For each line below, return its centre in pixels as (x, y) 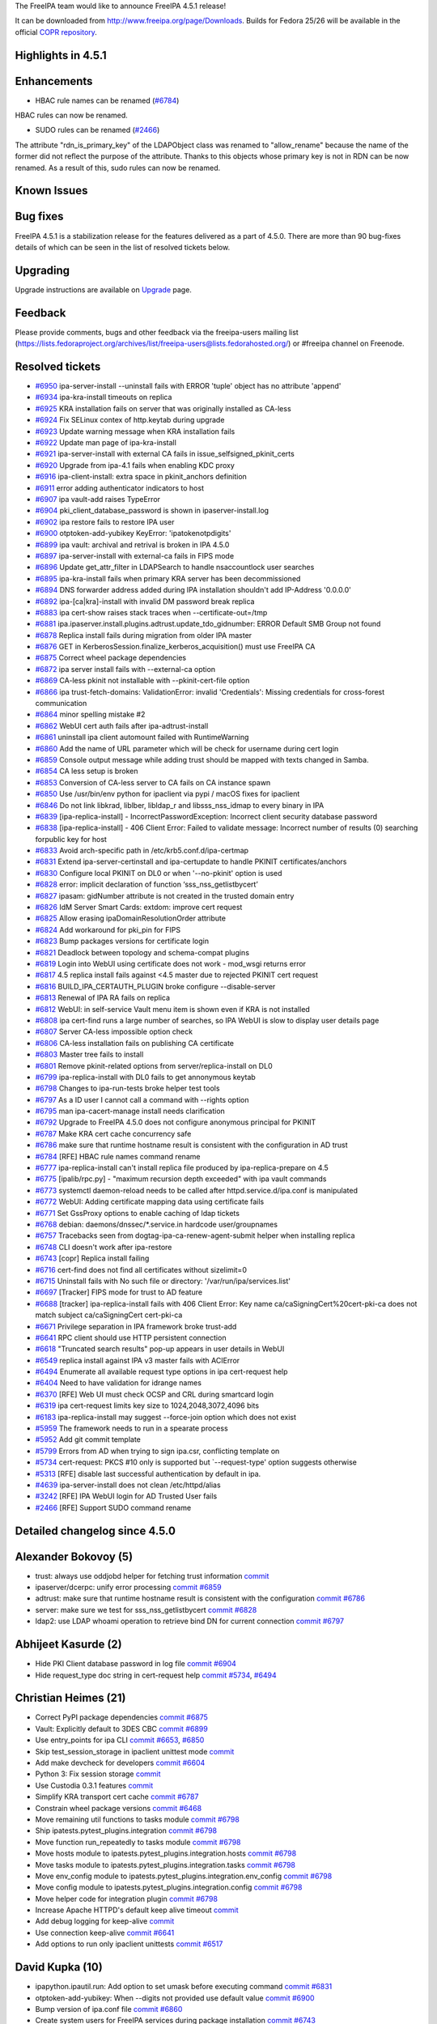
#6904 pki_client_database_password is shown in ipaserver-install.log (152, 511)
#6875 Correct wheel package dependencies (110, 658)
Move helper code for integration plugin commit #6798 (127, 1899)
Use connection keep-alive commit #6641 (105, 1933)
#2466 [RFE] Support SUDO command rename (113, 1507)
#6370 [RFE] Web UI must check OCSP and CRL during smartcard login (155, 1394)
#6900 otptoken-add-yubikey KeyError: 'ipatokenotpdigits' (133, 534)
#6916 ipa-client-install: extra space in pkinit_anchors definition (141, 477)
